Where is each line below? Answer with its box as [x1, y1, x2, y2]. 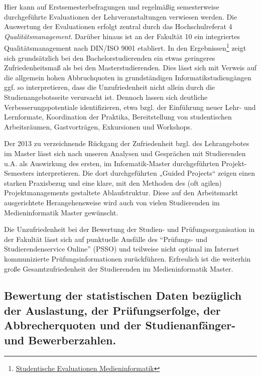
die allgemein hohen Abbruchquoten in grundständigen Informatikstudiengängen [4, 72, 251, 82]
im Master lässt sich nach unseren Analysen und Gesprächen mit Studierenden [4, 148, 246, 158]
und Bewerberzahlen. [4, 332, 116, 347]
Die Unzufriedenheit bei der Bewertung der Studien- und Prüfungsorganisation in [4, 224, 255, 234]
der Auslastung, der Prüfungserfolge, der [4, 302, 221, 318]
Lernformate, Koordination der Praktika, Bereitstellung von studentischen [4, 111, 232, 122]
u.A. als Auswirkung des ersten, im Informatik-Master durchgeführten [4, 158, 219, 168]
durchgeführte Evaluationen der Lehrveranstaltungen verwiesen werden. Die [4, 11, 237, 22]
